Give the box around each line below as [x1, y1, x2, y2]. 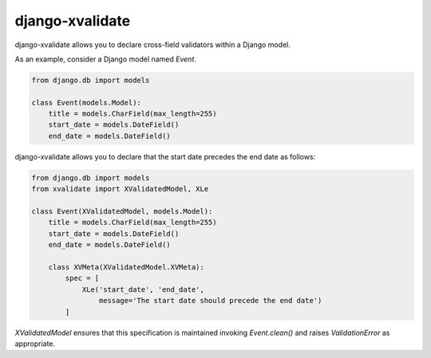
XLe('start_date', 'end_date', [81, 285, 205, 294]
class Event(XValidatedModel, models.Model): [31, 207, 213, 216]
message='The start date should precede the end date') [98, 296, 322, 305]
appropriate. [14, 339, 56, 348]
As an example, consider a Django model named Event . [14, 54, 197, 64]
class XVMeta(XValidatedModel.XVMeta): [48, 262, 205, 271]
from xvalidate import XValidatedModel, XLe [31, 184, 209, 194]
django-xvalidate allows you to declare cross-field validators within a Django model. [14, 40, 291, 49]
